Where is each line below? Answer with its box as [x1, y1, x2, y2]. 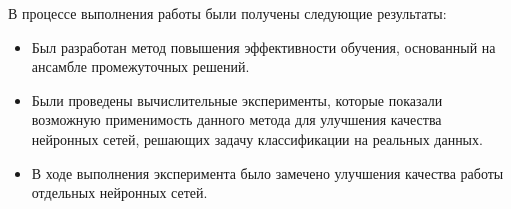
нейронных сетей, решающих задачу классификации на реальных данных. [31, 128, 483, 149]
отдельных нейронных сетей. [31, 182, 208, 203]
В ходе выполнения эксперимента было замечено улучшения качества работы [31, 162, 504, 183]
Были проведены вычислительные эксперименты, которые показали [31, 89, 443, 110]
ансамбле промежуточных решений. [31, 56, 250, 77]
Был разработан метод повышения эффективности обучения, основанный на [31, 36, 496, 57]
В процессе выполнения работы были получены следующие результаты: [8, 3, 447, 23]
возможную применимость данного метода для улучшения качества [31, 109, 442, 130]
